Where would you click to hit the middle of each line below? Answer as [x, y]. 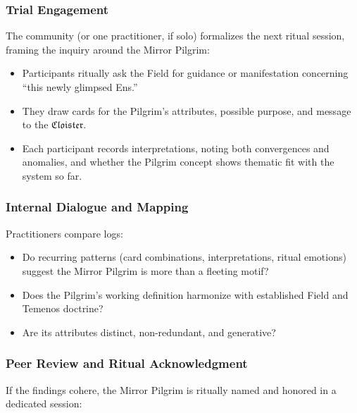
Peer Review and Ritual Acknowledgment [127, 363]
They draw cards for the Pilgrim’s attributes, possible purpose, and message [187, 110]
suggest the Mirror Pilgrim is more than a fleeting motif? [145, 270]
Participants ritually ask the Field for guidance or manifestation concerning [185, 73]
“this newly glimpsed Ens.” [80, 87]
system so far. [52, 175]
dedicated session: [44, 403]
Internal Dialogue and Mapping [97, 207]
